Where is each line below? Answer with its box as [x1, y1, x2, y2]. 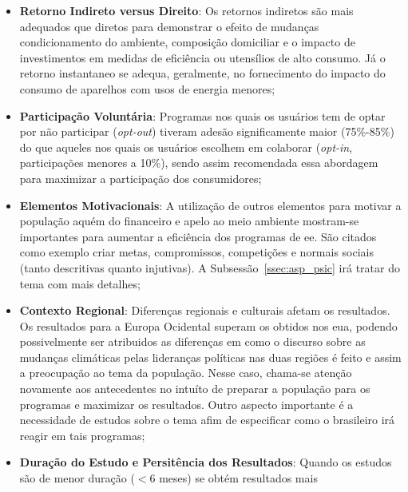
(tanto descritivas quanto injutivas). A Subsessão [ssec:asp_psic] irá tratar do [19, 259, 400, 276]
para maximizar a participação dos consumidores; [19, 169, 262, 186]
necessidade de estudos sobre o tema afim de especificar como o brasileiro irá [19, 411, 395, 428]
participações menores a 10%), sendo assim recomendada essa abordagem [19, 154, 378, 171]
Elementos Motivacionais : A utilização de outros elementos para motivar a [19, 196, 402, 213]
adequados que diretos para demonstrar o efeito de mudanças [19, 18, 319, 34]
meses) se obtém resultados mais [159, 470, 318, 486]
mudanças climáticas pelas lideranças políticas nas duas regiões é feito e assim [19, 348, 402, 365]
